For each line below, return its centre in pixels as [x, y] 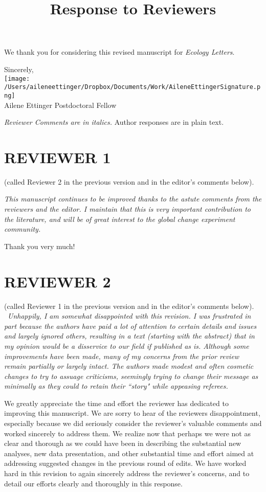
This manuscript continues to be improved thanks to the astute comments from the [133, 199]
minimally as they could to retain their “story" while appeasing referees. [116, 386]
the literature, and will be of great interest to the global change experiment [120, 219]
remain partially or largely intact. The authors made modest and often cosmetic [129, 366]
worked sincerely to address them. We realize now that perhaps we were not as [127, 433]
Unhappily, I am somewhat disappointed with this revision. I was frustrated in [129, 316]
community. [23, 229]
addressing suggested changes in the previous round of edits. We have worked [125, 463]
